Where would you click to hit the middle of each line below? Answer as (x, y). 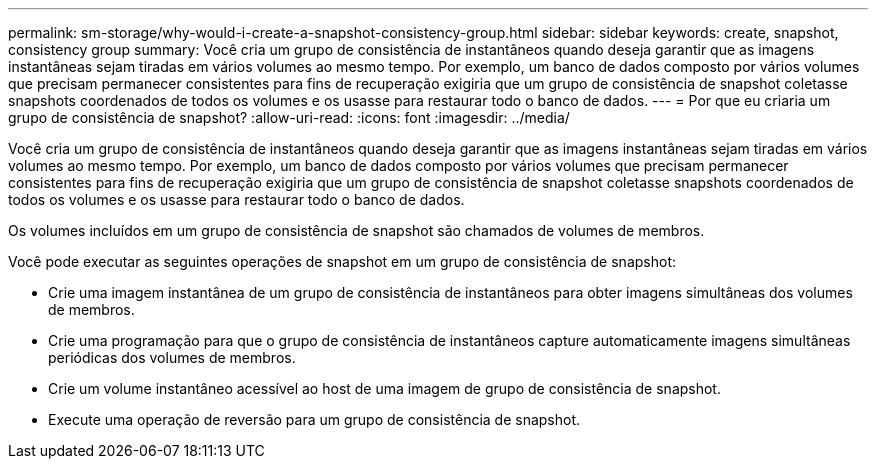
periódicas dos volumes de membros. (172, 357)
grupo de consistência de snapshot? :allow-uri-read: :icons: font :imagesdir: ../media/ (289, 117)
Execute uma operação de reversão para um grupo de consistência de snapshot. (314, 419)
